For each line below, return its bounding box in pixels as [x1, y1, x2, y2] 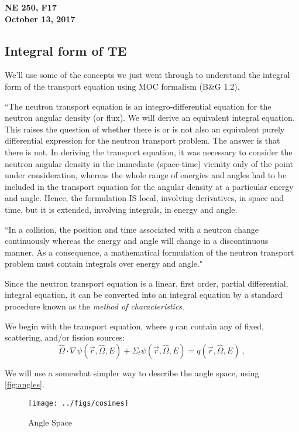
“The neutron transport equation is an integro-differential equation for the [5, 100, 271, 112]
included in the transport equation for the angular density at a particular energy [5, 180, 294, 192]
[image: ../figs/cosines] [28, 399, 129, 408]
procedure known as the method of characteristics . [5, 300, 184, 312]
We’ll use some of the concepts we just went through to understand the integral [5, 69, 290, 81]
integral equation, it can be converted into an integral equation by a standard [5, 288, 283, 301]
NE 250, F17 [5, 1, 57, 13]
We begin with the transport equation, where [5, 319, 167, 332]
